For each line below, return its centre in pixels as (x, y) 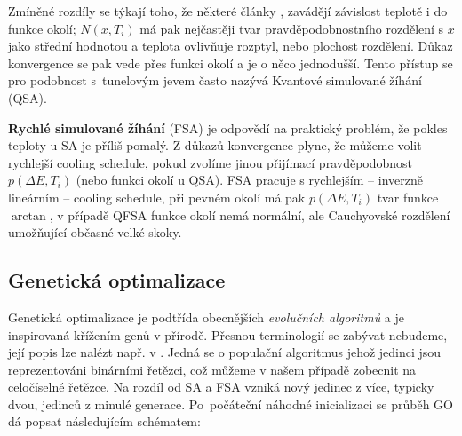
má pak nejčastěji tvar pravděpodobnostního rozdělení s (292, 28)
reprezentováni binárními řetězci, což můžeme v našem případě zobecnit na (212, 369)
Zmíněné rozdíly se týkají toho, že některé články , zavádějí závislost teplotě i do (228, 11)
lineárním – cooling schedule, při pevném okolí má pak (157, 197)
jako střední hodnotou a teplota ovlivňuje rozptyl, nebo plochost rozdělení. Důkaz (231, 46)
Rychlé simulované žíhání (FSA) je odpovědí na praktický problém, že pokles (228, 127)
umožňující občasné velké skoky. (95, 232)
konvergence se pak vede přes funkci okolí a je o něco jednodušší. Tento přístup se (231, 63)
